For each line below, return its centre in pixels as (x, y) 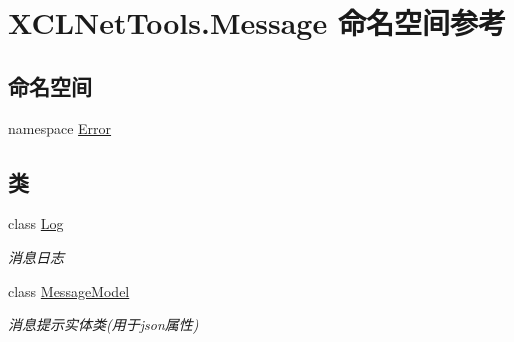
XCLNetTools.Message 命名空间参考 (257, 22)
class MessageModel (69, 290)
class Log (36, 223)
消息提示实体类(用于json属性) (103, 324)
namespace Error (60, 127)
